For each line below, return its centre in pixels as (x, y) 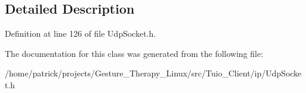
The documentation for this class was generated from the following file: (134, 53)
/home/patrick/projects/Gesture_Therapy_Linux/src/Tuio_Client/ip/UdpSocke (153, 73)
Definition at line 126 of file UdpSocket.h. (81, 33)
